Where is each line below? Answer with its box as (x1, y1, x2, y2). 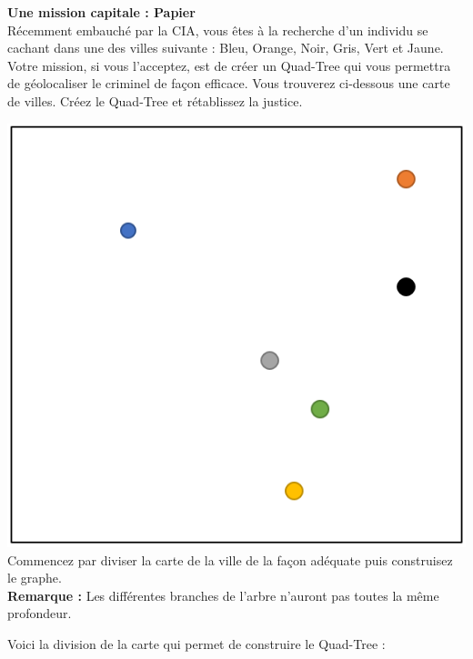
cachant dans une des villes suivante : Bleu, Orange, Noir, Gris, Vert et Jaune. (7, 38, 444, 57)
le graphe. (7, 568, 62, 587)
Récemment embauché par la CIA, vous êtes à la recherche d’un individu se (7, 20, 428, 39)
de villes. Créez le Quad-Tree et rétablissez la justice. (7, 91, 303, 110)
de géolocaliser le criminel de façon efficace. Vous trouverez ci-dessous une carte (7, 74, 450, 93)
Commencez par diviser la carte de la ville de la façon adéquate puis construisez (7, 550, 453, 569)
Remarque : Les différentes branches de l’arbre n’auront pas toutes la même (7, 585, 439, 604)
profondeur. (7, 604, 72, 623)
